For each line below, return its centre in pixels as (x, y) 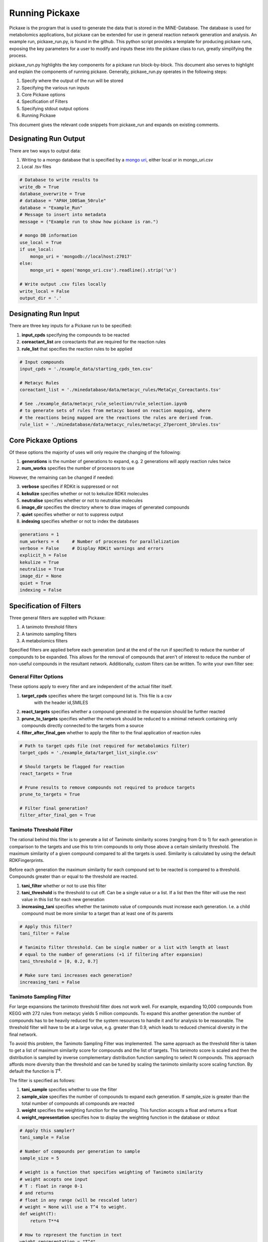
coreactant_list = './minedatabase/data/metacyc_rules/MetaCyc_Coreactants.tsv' (120, 390)
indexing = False (41, 590)
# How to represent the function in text (71, 1235)
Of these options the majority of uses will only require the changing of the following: (95, 452)
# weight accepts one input (54, 1179)
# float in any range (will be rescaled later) (78, 1200)
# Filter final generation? (54, 808)
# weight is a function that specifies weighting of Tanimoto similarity (111, 1172)
